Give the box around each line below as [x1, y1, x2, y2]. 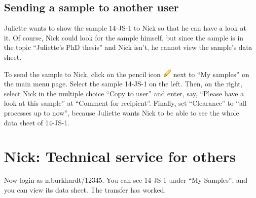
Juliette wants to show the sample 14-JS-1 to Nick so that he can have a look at [4, 23, 247, 33]
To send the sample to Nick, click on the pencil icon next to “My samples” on [4, 69, 249, 79]
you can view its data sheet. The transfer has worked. [4, 184, 166, 195]
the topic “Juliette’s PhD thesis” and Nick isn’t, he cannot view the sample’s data [4, 42, 253, 52]
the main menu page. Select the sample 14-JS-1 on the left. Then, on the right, [4, 79, 243, 89]
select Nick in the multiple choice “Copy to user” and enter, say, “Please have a [4, 88, 244, 98]
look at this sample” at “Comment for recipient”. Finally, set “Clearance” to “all [4, 98, 247, 108]
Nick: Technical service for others [4, 146, 236, 166]
